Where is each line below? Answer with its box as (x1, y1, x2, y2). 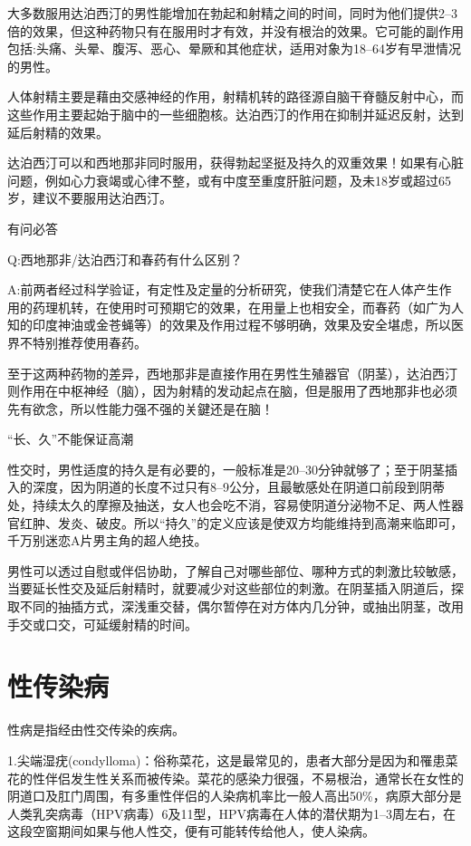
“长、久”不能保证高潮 (7, 429, 134, 448)
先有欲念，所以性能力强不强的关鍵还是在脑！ (7, 399, 274, 418)
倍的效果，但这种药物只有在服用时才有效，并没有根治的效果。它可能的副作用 (7, 21, 464, 40)
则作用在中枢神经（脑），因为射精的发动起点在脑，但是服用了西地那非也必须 (7, 381, 457, 400)
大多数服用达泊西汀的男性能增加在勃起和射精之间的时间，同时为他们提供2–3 (7, 4, 457, 22)
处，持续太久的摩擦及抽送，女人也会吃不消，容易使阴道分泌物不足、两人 (7, 495, 438, 514)
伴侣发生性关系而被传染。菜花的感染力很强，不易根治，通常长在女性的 (44, 768, 464, 787)
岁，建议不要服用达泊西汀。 (7, 188, 172, 207)
